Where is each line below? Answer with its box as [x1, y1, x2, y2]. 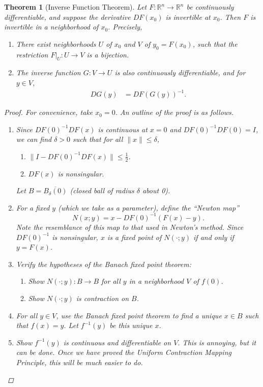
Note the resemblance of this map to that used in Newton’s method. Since [16, 221, 244, 232]
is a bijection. [86, 49, 129, 59]
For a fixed [16, 202, 50, 213]
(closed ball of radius [70, 185, 134, 196]
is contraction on [76, 292, 129, 303]
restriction [16, 49, 48, 59]
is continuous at [98, 124, 148, 134]
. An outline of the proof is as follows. [115, 107, 234, 117]
